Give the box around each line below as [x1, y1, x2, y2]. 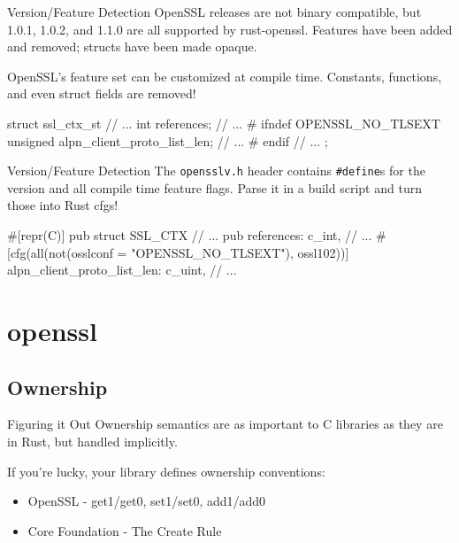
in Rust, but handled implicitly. [7, 431, 178, 450]
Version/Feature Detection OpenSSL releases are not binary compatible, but [7, 3, 422, 20]
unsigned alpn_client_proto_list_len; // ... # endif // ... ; [7, 131, 328, 150]
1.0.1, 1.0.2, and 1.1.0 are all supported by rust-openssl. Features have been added [7, 19, 453, 38]
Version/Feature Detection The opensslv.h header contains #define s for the [7, 161, 425, 180]
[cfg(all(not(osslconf [7, 243, 113, 261]
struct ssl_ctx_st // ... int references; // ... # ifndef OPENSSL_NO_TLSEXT [7, 113, 440, 132]
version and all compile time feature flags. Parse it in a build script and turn [7, 178, 422, 197]
